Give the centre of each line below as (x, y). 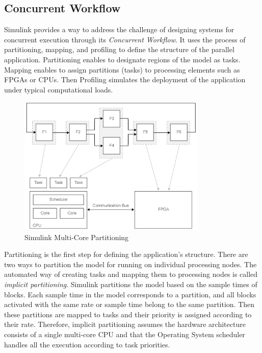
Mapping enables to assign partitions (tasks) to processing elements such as (122, 69)
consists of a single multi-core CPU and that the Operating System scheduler (125, 334)
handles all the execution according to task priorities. (87, 344)
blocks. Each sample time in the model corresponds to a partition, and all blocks (130, 294)
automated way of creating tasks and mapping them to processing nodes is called (131, 274)
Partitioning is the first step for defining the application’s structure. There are (126, 254)
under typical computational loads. (59, 89)
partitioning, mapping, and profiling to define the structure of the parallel (119, 49)
